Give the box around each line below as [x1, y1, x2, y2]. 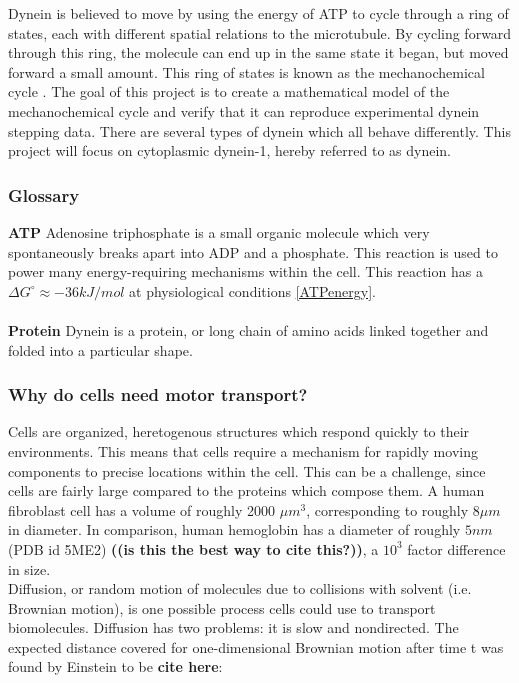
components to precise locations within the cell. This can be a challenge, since [8, 460, 486, 481]
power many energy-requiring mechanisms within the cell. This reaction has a [8, 261, 483, 282]
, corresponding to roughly [306, 499, 469, 520]
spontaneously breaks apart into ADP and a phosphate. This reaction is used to [8, 241, 498, 262]
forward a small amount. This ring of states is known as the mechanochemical [8, 61, 485, 82]
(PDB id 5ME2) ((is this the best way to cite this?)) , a [8, 538, 379, 559]
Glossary [8, 182, 80, 207]
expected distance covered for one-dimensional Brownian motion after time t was [8, 636, 504, 657]
